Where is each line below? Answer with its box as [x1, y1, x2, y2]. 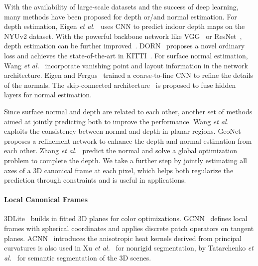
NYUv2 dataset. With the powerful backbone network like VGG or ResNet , [4, 30, 242, 41]
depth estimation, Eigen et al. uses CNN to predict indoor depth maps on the [4, 21, 245, 31]
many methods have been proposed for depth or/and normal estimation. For [4, 11, 237, 21]
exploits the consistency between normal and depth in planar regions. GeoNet [4, 126, 241, 136]
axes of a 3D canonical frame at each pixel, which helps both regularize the [4, 165, 234, 175]
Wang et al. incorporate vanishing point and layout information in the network [4, 60, 248, 70]
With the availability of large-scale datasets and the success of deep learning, [4, 1, 239, 11]
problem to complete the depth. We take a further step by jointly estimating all [4, 155, 247, 165]
